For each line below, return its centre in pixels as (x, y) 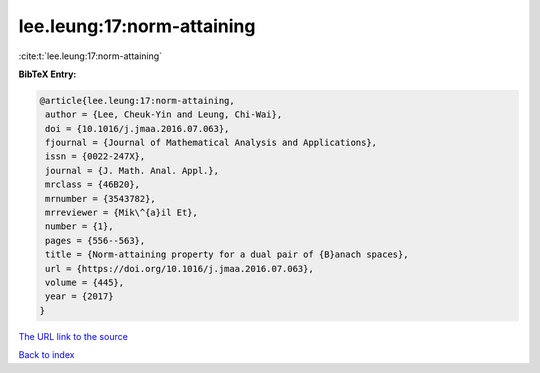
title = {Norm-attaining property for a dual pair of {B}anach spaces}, (227, 254)
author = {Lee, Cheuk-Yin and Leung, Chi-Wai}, (164, 114)
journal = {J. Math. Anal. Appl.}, (132, 170)
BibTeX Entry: (47, 74)
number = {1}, (79, 226)
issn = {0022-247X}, (95, 156)
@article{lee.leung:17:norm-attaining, (137, 100)
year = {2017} (79, 296)
